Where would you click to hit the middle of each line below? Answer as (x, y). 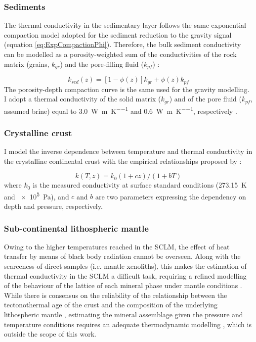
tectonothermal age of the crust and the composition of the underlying (111, 305)
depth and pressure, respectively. (53, 206)
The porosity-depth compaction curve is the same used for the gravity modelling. (127, 89)
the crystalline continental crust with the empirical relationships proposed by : (123, 161)
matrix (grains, (27, 64)
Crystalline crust (38, 132)
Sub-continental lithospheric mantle (76, 228)
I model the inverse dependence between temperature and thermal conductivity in (128, 151)
